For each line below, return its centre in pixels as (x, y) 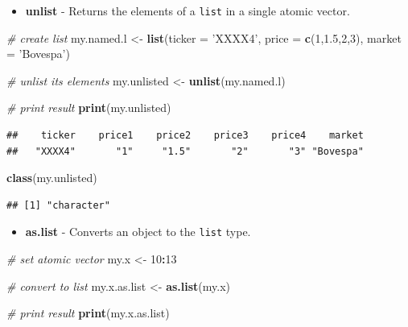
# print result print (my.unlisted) (89, 108)
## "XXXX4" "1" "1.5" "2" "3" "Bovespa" (185, 151)
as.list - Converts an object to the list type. (138, 232)
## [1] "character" (58, 205)
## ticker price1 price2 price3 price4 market (185, 136)
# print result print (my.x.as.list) (88, 313)
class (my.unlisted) (52, 178)
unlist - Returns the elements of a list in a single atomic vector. (188, 10)
